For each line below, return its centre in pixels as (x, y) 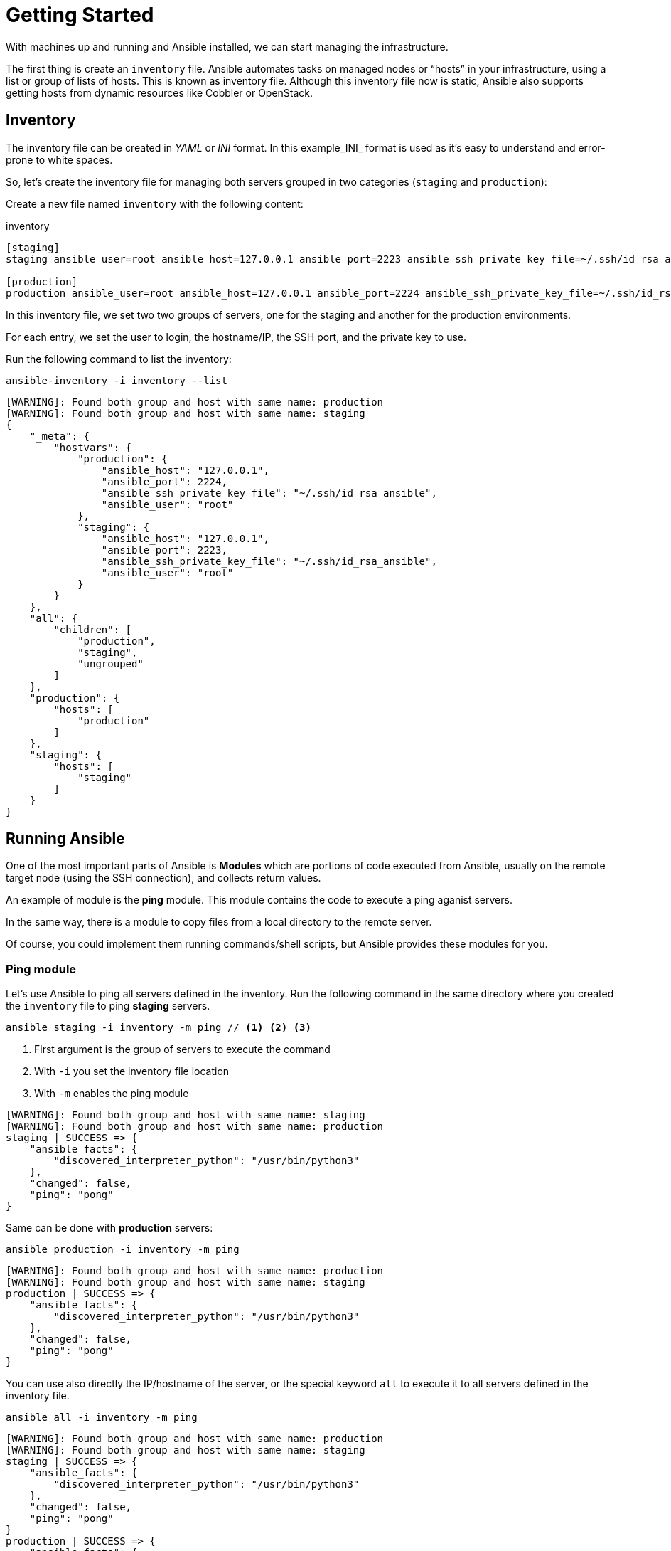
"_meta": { (60, 436)
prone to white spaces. (59, 159)
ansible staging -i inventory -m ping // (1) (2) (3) (159, 1028)
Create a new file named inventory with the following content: (155, 203)
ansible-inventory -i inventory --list (117, 380)
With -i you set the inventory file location (132, 1071)
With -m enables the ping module (112, 1094)
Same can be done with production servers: (109, 1228)
